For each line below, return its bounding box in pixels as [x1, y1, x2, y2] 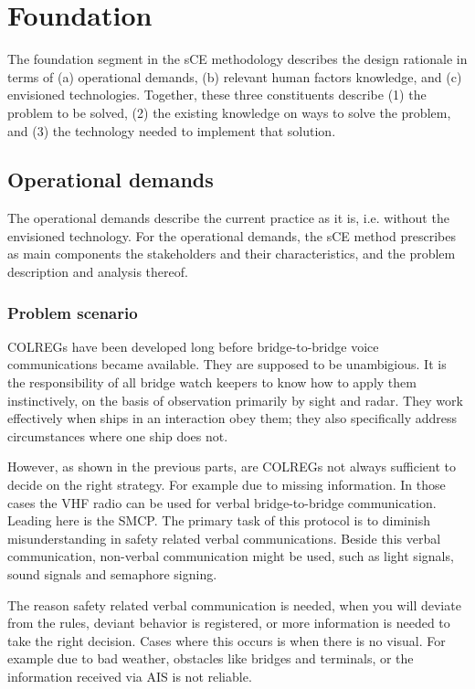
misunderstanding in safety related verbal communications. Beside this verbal [7, 528, 441, 547]
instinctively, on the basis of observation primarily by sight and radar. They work [7, 390, 463, 409]
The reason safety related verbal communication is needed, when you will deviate [7, 595, 461, 614]
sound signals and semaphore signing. [7, 565, 217, 584]
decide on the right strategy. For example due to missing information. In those [7, 475, 446, 494]
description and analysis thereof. [7, 262, 188, 281]
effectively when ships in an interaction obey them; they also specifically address [7, 408, 458, 428]
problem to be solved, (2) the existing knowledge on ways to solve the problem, [7, 102, 451, 122]
